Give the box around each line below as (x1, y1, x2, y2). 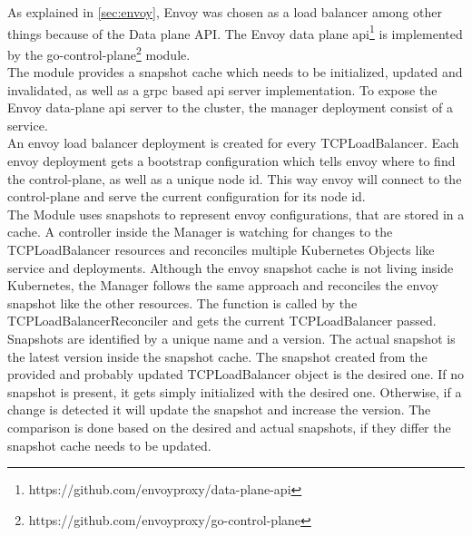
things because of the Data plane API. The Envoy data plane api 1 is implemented (7, 21, 463, 43)
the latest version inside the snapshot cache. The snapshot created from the (7, 346, 428, 365)
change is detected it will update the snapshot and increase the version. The (7, 400, 431, 419)
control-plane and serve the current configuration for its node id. (7, 187, 366, 206)
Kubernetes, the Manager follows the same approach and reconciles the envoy (7, 276, 438, 295)
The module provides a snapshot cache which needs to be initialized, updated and (7, 63, 463, 82)
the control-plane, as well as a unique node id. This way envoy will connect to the (7, 169, 462, 188)
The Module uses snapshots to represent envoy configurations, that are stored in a (7, 204, 465, 223)
